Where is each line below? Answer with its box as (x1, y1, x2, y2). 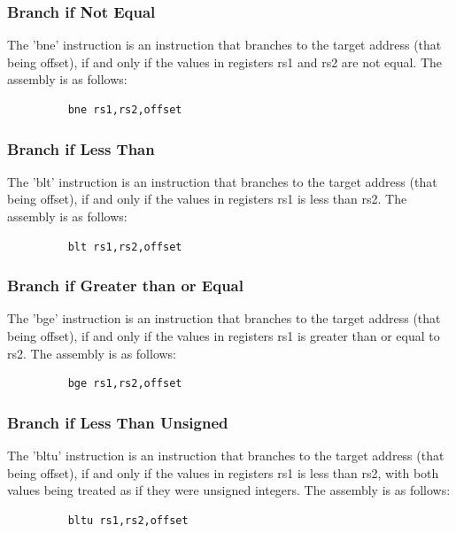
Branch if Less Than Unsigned (7, 411, 228, 433)
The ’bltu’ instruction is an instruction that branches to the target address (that (7, 446, 444, 464)
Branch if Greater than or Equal (7, 274, 243, 297)
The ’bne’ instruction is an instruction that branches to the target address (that (7, 35, 442, 54)
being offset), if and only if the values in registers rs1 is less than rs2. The (7, 189, 407, 208)
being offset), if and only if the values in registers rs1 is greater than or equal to (7, 327, 440, 344)
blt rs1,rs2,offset (67, 240, 182, 253)
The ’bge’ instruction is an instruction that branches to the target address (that (7, 309, 441, 328)
